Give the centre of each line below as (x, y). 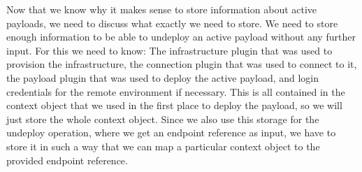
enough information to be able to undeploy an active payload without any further (181, 37)
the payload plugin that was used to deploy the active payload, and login (163, 77)
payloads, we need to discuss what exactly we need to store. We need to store (172, 23)
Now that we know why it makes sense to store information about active (162, 9)
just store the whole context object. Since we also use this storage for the (163, 119)
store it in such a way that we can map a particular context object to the (163, 146)
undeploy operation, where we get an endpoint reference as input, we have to (171, 132)
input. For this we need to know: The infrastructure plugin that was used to (169, 50)
